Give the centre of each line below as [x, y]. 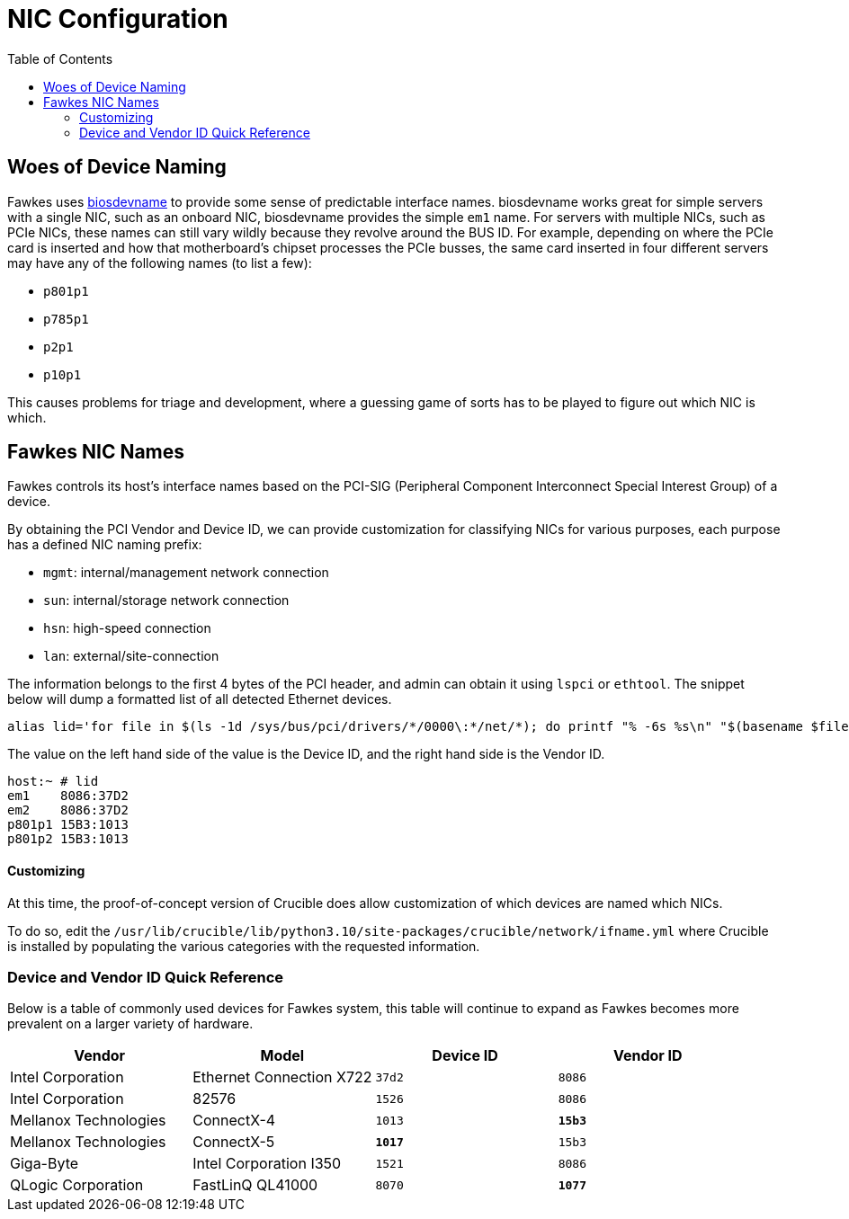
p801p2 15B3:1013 [68, 839]
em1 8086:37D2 [68, 796]
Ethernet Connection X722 [282, 1077]
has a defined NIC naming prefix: [105, 545]
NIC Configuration [118, 19]
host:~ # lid [53, 782]
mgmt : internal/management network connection [186, 573]
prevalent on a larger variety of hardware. [130, 1024]
